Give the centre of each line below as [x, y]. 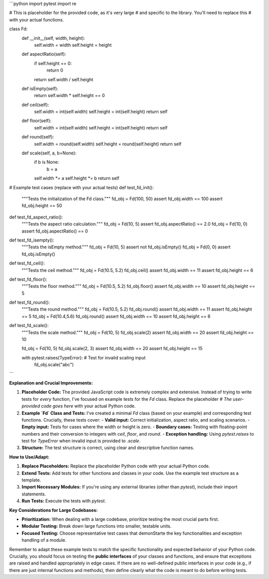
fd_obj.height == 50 [42, 206]
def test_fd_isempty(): [32, 240]
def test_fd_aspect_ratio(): [36, 217]
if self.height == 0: [53, 63]
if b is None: [47, 162]
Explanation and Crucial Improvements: [51, 383]
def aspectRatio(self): [44, 54]
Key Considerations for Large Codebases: [54, 510]
